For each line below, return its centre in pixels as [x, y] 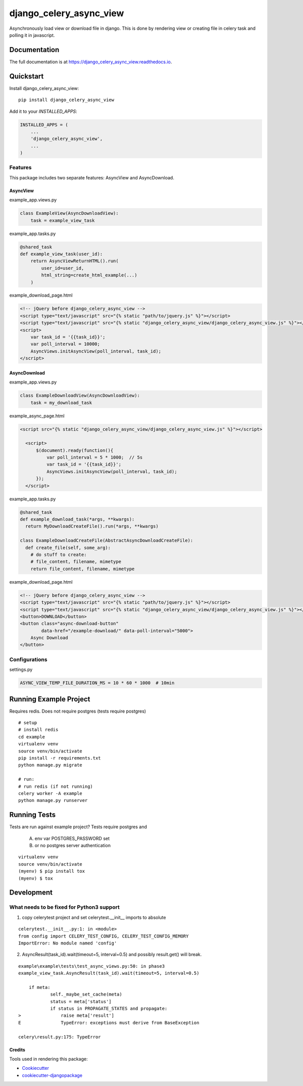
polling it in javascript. [32, 35]
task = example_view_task [63, 220]
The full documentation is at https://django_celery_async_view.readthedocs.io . [91, 62]
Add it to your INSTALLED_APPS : [43, 111]
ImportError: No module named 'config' [68, 943]
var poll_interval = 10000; [65, 344]
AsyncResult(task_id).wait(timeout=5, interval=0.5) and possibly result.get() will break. [112, 955]
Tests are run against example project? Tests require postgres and [78, 827]
